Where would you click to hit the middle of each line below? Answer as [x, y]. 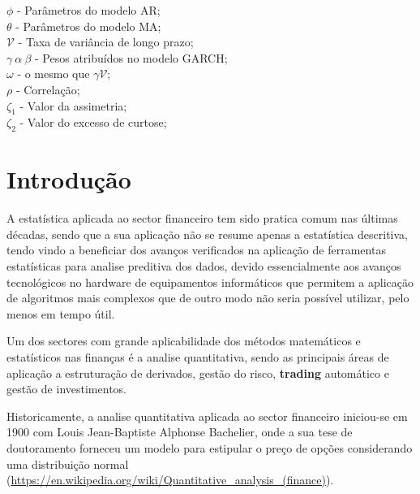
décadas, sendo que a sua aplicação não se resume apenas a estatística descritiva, [207, 234]
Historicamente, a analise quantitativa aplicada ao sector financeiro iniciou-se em [207, 416]
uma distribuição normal [68, 464]
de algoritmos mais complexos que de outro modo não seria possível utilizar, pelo [208, 298]
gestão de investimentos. [66, 389]
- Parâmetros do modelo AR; [89, 10]
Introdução [69, 179]
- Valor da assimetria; [73, 105]
